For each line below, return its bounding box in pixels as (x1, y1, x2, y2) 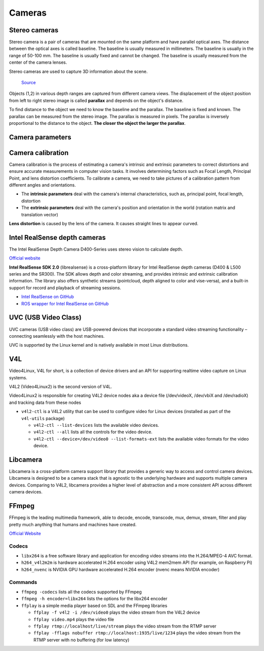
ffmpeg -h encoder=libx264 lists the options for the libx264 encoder (21, 596, 168, 602)
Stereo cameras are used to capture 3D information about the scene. (9, 69, 148, 74)
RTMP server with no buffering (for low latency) (33, 637, 130, 643)
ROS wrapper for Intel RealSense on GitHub (21, 301, 109, 306)
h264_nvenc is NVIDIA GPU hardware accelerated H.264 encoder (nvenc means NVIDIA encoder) (21, 566, 220, 572)
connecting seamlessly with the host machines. (9, 333, 105, 339)
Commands (9, 579, 38, 585)
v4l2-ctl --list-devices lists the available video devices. (33, 422, 159, 428)
